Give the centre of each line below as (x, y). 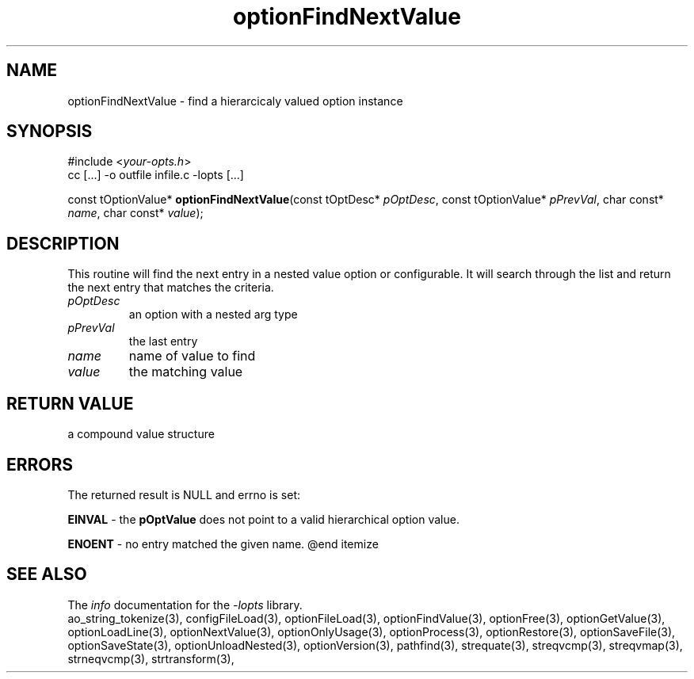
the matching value (186, 372)
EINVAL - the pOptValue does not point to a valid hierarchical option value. (263, 519)
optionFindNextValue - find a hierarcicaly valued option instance (235, 101)
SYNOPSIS (50, 132)
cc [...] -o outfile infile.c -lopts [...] (156, 175)
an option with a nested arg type (213, 315)
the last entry (163, 341)
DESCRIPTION (63, 243)
